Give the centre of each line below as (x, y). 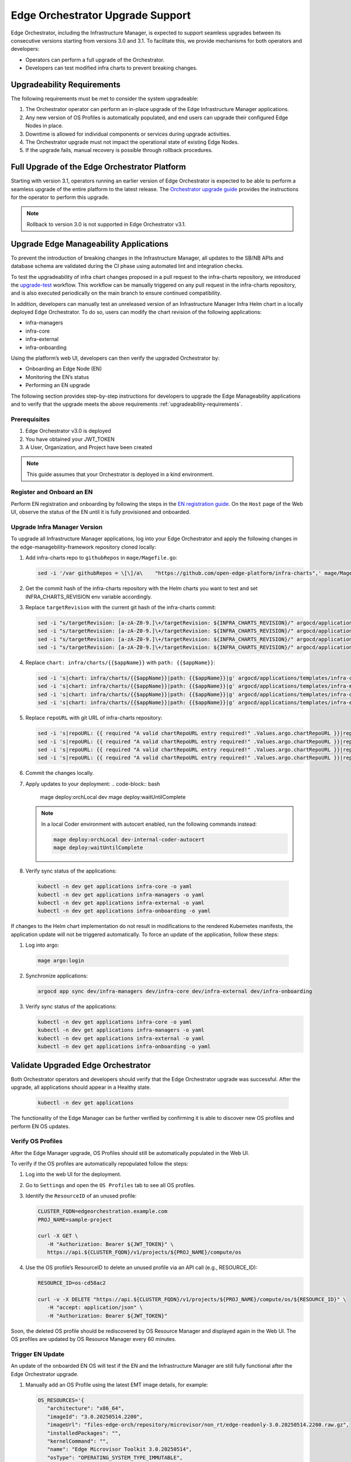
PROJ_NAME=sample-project (75, 1220)
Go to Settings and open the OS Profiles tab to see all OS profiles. (110, 1185)
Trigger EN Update (38, 1354)
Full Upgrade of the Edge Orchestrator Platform (99, 167)
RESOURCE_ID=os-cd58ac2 (72, 1283)
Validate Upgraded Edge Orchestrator (81, 1065)
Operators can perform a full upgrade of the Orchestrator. (95, 60)
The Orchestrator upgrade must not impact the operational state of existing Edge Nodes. (132, 142)
